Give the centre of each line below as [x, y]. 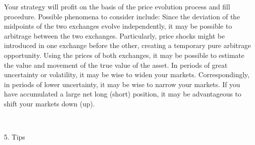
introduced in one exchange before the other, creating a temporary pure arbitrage [127, 45]
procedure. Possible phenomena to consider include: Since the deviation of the [122, 16]
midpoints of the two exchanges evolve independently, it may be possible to [118, 26]
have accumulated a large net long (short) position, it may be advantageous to [123, 94]
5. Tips [15, 137]
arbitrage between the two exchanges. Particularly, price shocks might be [114, 35]
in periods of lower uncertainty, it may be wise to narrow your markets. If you [122, 84]
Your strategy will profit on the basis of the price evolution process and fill [117, 6]
